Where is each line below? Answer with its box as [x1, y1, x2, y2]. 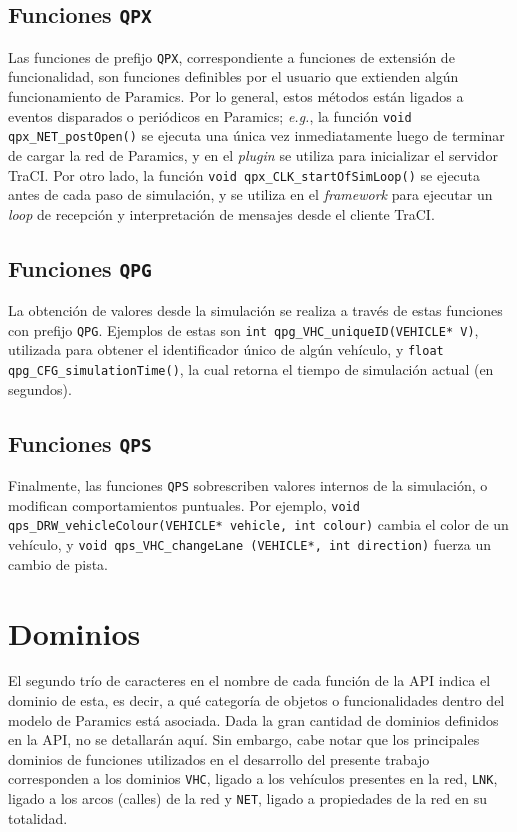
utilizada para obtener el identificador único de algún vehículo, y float [8, 339, 444, 360]
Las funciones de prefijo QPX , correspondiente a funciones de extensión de [8, 46, 455, 67]
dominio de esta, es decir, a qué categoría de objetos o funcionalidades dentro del [8, 690, 505, 711]
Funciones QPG [8, 252, 152, 283]
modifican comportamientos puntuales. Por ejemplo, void [8, 494, 360, 515]
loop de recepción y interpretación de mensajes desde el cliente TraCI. [8, 203, 435, 224]
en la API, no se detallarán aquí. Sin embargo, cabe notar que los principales [8, 729, 480, 750]
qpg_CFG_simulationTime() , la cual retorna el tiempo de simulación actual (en [8, 359, 494, 380]
